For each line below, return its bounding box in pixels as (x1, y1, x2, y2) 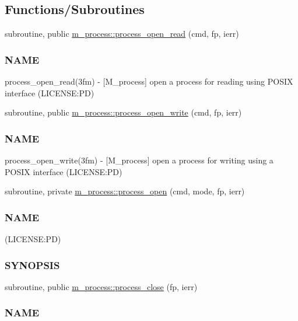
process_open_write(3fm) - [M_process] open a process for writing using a (5, 154, 274, 166)
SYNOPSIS (5, 257, 60, 272)
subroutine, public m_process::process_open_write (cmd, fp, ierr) (5, 106, 242, 118)
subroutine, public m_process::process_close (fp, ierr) (5, 280, 198, 292)
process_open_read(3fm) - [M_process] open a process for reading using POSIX (5, 75, 293, 88)
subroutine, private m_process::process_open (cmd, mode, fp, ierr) (5, 185, 245, 197)
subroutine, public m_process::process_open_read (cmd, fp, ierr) (5, 27, 239, 40)
